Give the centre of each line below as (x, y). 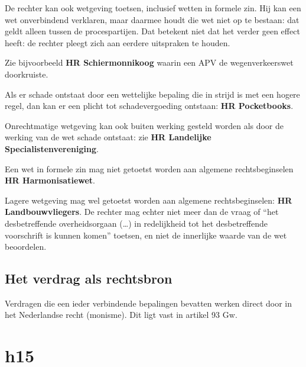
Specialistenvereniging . (52, 148)
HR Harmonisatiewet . (50, 180)
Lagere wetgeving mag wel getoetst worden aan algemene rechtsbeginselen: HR (149, 200)
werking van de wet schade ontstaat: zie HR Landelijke (108, 137)
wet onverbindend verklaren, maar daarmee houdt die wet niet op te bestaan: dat (152, 19)
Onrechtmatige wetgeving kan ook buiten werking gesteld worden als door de (144, 125)
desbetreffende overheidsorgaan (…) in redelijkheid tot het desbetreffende (136, 223)
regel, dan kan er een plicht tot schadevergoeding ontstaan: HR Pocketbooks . (149, 106)
